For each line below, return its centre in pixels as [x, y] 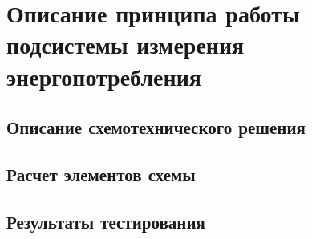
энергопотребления [104, 76]
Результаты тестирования [106, 221]
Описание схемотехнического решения [156, 127]
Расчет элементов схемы [101, 174]
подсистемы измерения [126, 45]
